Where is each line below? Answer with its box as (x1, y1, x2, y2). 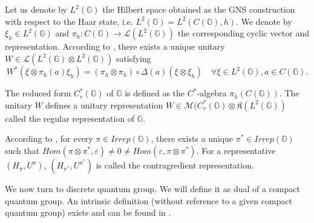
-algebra (197, 87, 227, 99)
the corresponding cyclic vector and (177, 27, 309, 39)
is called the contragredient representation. (96, 159, 254, 171)
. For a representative (196, 144, 276, 157)
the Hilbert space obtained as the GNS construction (102, 3, 295, 15)
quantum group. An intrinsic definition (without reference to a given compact (5, 194, 293, 207)
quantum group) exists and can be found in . (5, 206, 171, 219)
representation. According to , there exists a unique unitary (5, 40, 225, 53)
